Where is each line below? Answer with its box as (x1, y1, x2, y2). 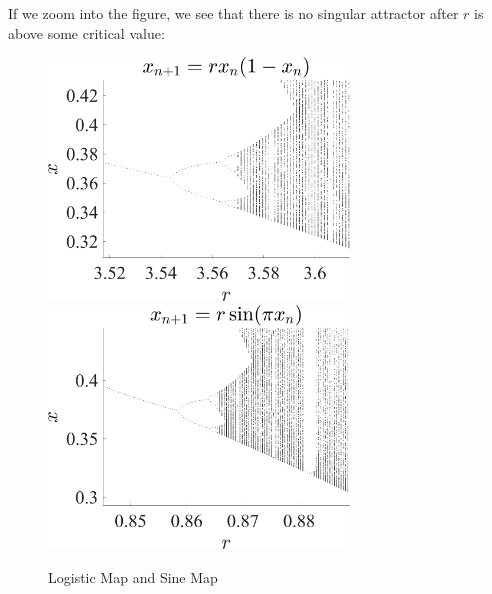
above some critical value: (8, 22, 165, 43)
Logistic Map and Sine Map (48, 566, 218, 587)
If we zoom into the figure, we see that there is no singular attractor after (8, 3, 459, 23)
